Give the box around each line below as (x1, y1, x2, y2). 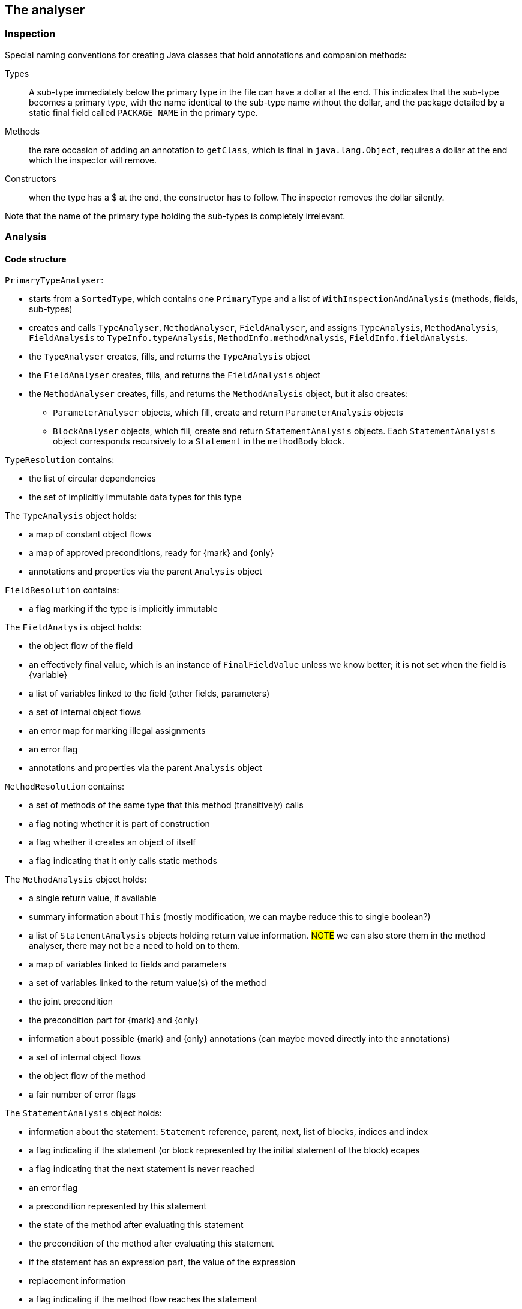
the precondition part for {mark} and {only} (29, 1015, 199, 1026)
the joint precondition (29, 996, 113, 1007)
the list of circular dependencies (29, 473, 157, 484)
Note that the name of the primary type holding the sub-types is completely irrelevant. (5, 210, 346, 221)
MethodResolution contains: (5, 781, 125, 792)
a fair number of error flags (29, 1089, 136, 1100)
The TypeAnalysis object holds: (5, 510, 137, 521)
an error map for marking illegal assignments (29, 725, 206, 736)
